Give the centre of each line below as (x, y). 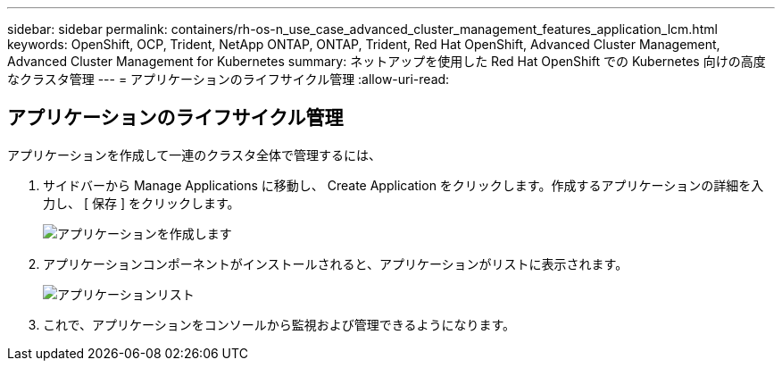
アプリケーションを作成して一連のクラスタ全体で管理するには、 (195, 155)
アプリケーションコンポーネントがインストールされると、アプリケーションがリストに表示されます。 (336, 263)
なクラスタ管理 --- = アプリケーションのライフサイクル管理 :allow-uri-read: (229, 79)
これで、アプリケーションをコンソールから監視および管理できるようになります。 (279, 324)
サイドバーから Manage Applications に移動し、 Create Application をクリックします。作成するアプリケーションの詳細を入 (403, 185)
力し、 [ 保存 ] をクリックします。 (141, 203)
